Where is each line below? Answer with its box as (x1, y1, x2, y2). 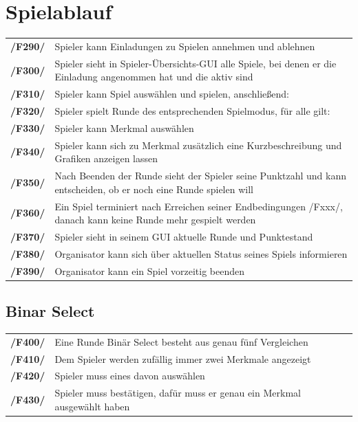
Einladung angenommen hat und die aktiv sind (54, 69, 253, 84)
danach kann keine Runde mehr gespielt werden (54, 212, 256, 227)
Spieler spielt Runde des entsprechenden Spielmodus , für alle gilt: (54, 104, 330, 118)
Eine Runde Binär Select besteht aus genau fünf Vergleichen (54, 334, 308, 348)
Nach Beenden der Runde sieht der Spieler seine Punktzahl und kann (54, 168, 347, 183)
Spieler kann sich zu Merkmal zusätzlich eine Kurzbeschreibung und (54, 137, 342, 152)
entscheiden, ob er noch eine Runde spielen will (54, 181, 253, 196)
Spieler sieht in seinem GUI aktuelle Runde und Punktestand (54, 230, 313, 243)
